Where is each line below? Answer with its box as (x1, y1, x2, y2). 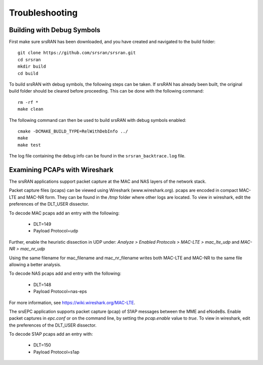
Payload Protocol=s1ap (33, 349, 80, 355)
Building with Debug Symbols (9, 26, 101, 34)
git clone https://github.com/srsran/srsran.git (18, 50, 136, 56)
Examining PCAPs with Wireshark (9, 166, 114, 174)
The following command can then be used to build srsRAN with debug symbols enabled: (9, 117, 187, 123)
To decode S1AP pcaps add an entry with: (9, 331, 93, 337)
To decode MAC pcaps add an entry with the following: (9, 210, 120, 216)
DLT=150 (33, 342, 51, 348)
